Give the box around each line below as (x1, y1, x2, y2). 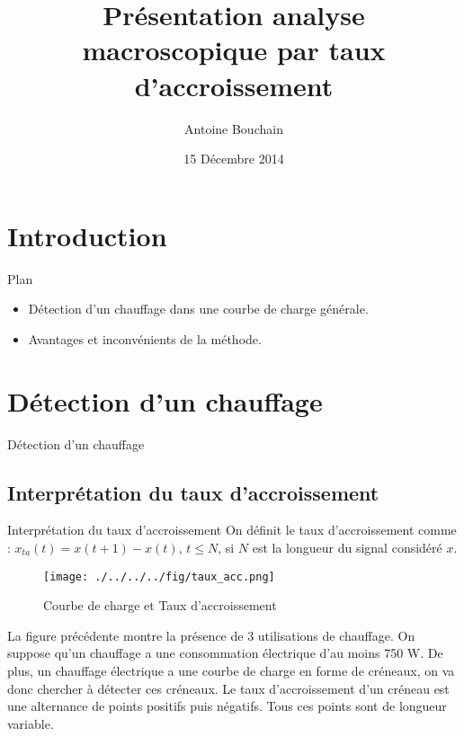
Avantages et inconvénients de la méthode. (28, 329, 262, 348)
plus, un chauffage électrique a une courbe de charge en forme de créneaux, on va (7, 661, 455, 679)
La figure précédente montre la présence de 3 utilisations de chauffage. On (7, 625, 415, 644)
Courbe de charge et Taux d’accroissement (43, 596, 277, 615)
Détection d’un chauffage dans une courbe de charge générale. (28, 299, 369, 318)
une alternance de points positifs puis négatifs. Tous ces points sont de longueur (7, 696, 447, 715)
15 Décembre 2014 (183, 149, 284, 168)
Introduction (7, 217, 167, 253)
